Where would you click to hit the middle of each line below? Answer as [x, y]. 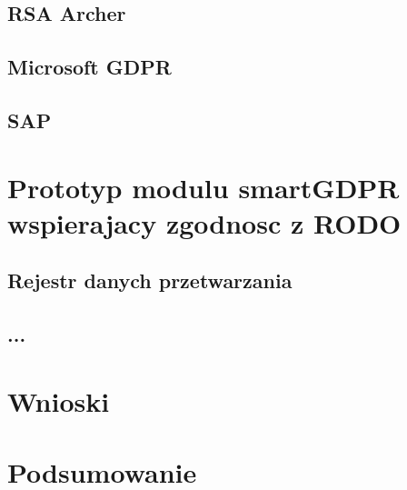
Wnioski [59, 400]
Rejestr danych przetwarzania [150, 280]
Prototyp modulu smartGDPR [203, 187]
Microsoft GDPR [89, 67]
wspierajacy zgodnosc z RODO [204, 222]
